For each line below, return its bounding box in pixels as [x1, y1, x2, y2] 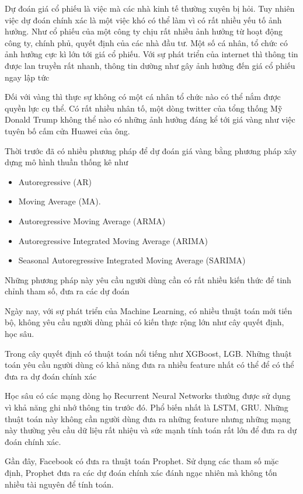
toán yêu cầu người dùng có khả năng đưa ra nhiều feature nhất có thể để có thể [5, 359, 294, 371]
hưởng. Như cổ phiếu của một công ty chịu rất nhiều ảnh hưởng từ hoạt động [5, 25, 283, 37]
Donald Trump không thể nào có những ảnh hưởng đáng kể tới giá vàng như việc [5, 113, 295, 126]
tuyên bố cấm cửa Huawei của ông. [5, 124, 130, 137]
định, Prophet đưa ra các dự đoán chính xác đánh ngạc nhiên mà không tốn [5, 467, 277, 478]
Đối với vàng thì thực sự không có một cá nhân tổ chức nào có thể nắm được [5, 91, 281, 103]
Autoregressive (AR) [18, 175, 92, 187]
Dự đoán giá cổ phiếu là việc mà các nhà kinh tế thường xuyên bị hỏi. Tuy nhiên [5, 2, 295, 14]
